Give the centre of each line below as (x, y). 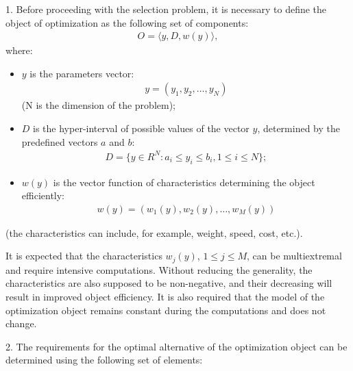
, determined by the (299, 128)
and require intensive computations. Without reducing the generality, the (159, 269)
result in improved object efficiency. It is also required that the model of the (165, 296)
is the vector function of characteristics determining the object (184, 182)
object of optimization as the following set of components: (127, 22)
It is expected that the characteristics (84, 256)
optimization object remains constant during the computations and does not (166, 310)
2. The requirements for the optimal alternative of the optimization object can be (176, 346)
